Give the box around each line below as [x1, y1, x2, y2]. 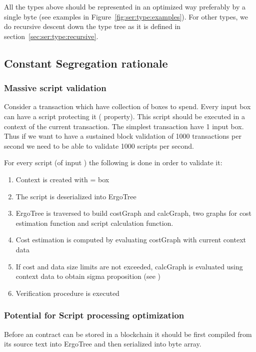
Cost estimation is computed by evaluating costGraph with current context [15, 234, 246, 245]
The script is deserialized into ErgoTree [15, 191, 136, 201]
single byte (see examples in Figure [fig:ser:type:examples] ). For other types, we [4, 11, 248, 22]
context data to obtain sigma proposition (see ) [15, 271, 161, 281]
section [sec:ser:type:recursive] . [4, 31, 98, 41]
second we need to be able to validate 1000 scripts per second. [4, 140, 194, 151]
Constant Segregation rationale [4, 55, 168, 71]
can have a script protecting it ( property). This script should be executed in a [4, 111, 245, 121]
